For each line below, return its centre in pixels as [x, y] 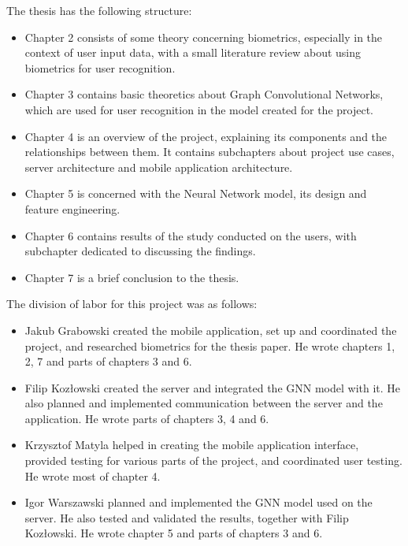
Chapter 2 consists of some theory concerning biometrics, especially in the [204, 37]
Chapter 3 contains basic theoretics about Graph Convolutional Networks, [204, 94]
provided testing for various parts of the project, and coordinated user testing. [213, 461]
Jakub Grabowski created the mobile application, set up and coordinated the [211, 330]
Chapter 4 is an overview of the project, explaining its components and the [206, 136]
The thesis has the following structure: [99, 10]
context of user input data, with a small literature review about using [193, 52]
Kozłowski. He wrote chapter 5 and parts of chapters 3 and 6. [174, 533]
